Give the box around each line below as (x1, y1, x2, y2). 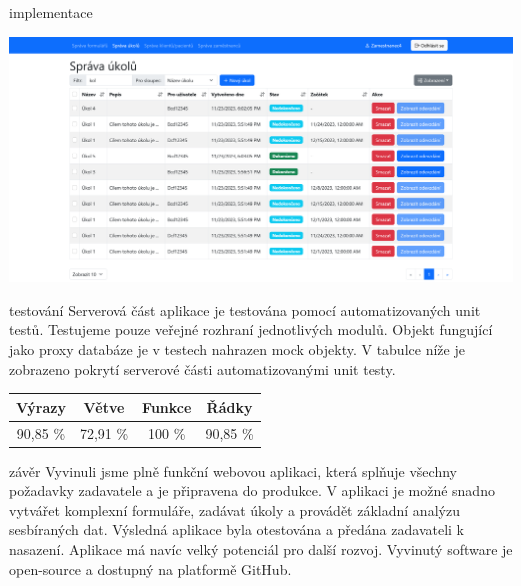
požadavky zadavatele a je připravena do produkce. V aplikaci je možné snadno (9, 480, 495, 501)
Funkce (142, 396, 192, 417)
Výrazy (16, 396, 66, 417)
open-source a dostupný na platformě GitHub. (9, 558, 292, 579)
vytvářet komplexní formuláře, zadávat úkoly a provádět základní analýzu (9, 499, 460, 520)
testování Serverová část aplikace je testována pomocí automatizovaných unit (9, 299, 481, 320)
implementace (9, 2, 93, 22)
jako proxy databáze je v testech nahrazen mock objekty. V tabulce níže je (9, 338, 465, 359)
